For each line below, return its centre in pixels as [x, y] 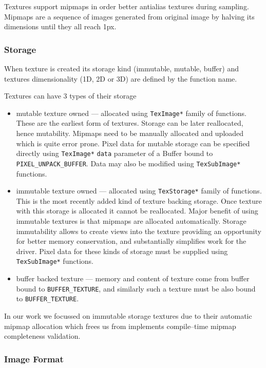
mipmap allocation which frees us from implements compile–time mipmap [120, 326]
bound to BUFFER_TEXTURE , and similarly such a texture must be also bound [136, 288]
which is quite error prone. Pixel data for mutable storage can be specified [133, 143]
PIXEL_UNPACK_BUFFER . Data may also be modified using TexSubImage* [128, 163]
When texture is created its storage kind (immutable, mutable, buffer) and [121, 68]
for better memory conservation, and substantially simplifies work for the [131, 241]
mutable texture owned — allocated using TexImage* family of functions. [131, 113]
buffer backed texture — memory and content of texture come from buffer [133, 278]
